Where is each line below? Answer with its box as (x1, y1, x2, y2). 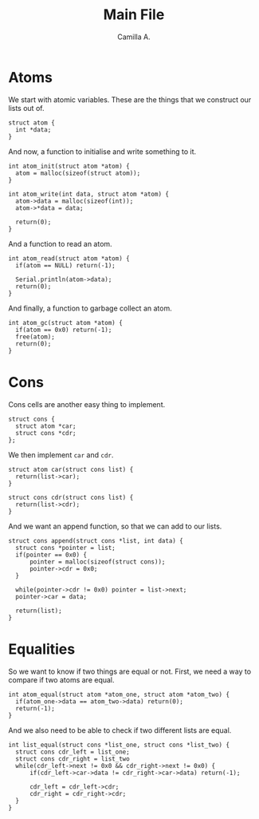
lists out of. (8, 103, 45, 113)
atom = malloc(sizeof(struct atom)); (15, 169, 141, 177)
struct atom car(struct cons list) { (8, 465, 134, 473)
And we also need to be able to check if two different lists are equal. (8, 725, 232, 735)
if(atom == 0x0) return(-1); (15, 326, 112, 334)
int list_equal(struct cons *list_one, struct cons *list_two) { (8, 741, 230, 749)
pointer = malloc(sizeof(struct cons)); (29, 557, 166, 566)
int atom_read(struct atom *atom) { (8, 254, 130, 263)
